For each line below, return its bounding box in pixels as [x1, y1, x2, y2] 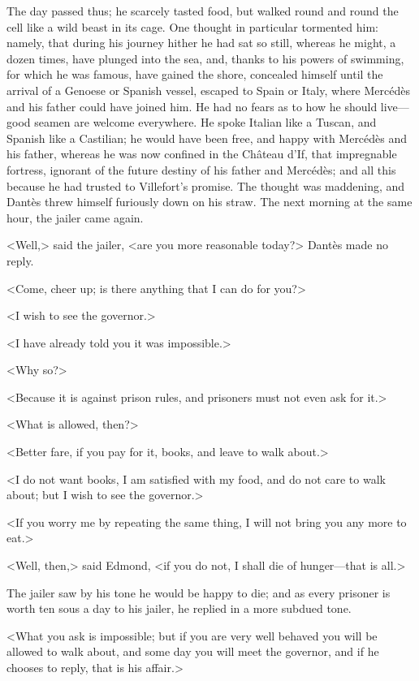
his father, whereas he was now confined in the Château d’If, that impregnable [6, 145, 397, 162]
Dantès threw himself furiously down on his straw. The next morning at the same [6, 193, 413, 210]
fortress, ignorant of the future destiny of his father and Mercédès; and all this [6, 161, 396, 178]
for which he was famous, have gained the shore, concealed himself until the [6, 66, 383, 83]
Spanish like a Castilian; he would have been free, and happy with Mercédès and [6, 129, 408, 146]
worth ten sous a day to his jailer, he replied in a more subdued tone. [6, 600, 352, 617]
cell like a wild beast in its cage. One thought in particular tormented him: [6, 18, 378, 35]
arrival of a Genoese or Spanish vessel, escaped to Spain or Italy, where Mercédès [6, 81, 410, 98]
